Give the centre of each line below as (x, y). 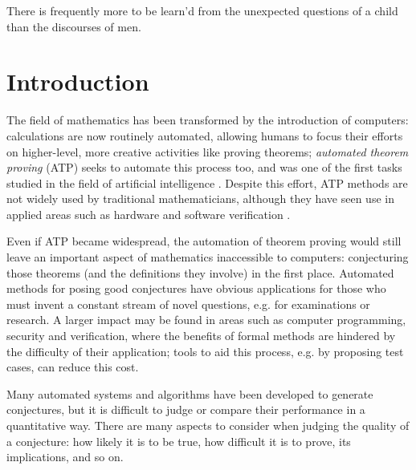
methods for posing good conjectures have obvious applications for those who (196, 288)
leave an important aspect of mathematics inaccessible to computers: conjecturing (208, 257)
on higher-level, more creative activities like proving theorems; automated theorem (208, 151)
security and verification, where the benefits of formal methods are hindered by (201, 336)
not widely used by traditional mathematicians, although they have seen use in (200, 199)
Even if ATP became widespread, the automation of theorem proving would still (204, 241)
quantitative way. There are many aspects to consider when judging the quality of (208, 425)
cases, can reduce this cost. (73, 367)
